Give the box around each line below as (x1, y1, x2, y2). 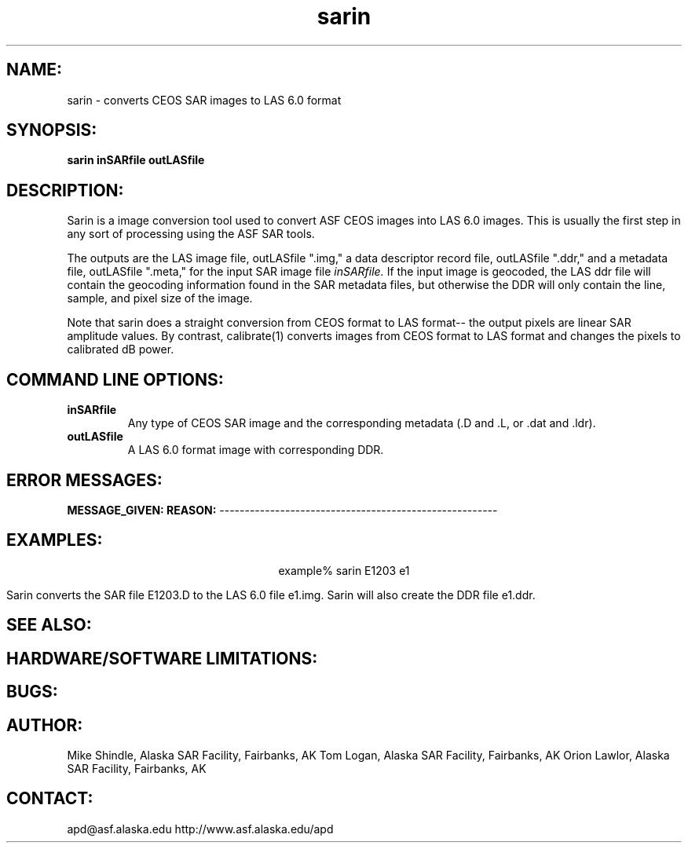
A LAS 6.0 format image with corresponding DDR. (127, 443, 384, 457)
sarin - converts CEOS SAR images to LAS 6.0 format (67, 93, 342, 107)
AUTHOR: (6, 715, 83, 735)
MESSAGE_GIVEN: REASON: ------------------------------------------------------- (67, 503, 498, 517)
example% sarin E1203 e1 (278, 563, 410, 577)
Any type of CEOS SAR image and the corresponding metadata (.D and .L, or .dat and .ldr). (127, 416, 596, 430)
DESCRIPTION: (6, 180, 124, 200)
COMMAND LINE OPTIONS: (6, 369, 224, 390)
